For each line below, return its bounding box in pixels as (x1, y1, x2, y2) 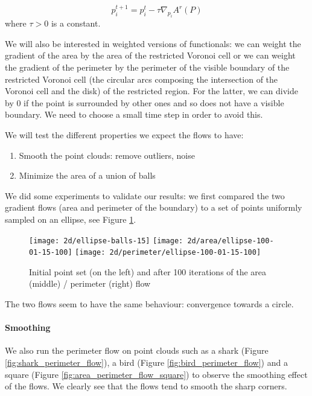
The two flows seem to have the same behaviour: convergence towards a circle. (5, 298, 294, 310)
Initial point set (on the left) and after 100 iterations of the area (29, 265, 267, 278)
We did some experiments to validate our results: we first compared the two (5, 189, 285, 202)
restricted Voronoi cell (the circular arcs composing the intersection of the (5, 72, 278, 85)
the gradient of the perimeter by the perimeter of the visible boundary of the (5, 60, 290, 73)
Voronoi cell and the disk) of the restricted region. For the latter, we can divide (5, 85, 298, 97)
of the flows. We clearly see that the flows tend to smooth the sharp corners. (5, 380, 287, 392)
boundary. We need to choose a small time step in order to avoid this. (5, 108, 263, 121)
